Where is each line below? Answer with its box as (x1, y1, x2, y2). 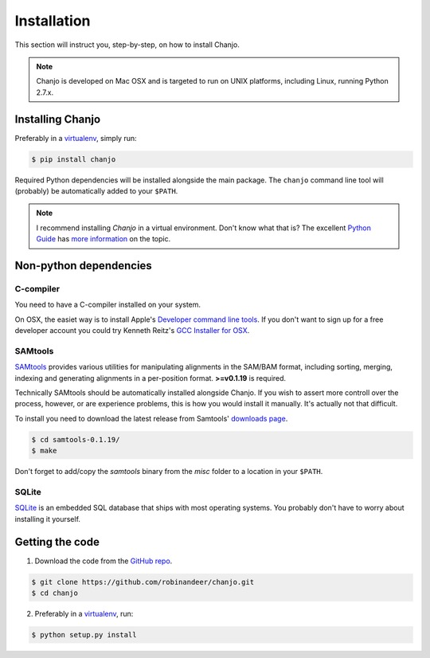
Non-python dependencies (14, 259, 153, 272)
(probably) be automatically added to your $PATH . (14, 186, 178, 195)
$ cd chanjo (31, 588, 79, 597)
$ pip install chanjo (31, 155, 116, 163)
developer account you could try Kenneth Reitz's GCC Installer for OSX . (14, 326, 250, 335)
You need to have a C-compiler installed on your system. (14, 300, 201, 310)
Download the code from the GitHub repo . (34, 556, 173, 566)
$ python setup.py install (31, 630, 137, 639)
